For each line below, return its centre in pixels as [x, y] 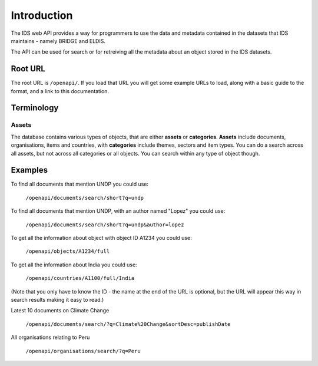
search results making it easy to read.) [57, 299]
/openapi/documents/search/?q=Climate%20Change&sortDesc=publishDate [128, 324]
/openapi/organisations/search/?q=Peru [83, 351]
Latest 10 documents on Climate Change [60, 311]
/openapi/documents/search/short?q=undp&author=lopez [105, 225]
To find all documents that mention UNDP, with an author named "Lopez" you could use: [118, 211]
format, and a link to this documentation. [60, 91]
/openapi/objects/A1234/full [68, 251]
